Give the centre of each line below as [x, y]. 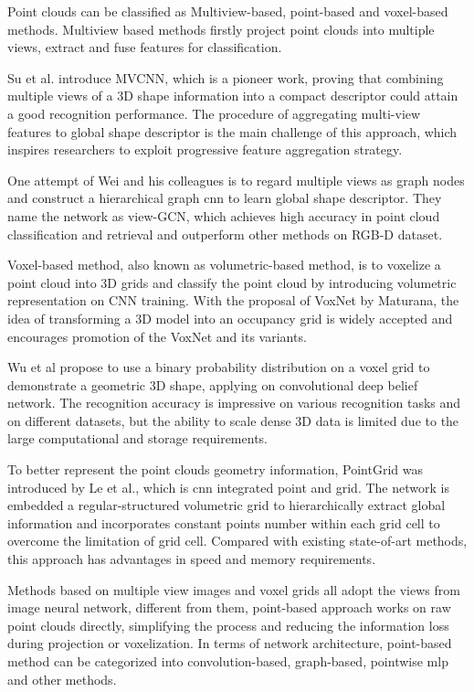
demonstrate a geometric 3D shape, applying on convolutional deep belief [213, 384]
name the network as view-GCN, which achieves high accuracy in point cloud [224, 215]
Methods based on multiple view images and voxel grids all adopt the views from [234, 589]
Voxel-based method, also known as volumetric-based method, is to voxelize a [224, 265]
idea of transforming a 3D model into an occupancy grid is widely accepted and [230, 318]
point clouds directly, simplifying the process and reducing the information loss [228, 625]
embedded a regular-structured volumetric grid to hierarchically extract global [226, 505]
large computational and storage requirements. [137, 438]
